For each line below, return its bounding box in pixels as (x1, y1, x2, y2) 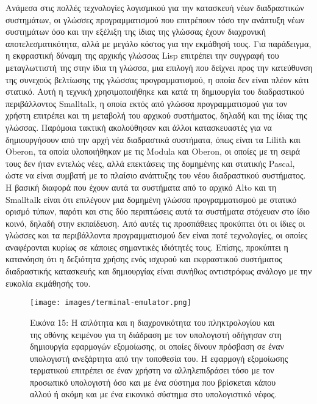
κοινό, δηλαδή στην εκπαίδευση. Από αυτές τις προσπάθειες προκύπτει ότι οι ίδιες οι (5, 216, 305, 229)
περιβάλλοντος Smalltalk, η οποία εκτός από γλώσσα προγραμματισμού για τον (5, 97, 288, 109)
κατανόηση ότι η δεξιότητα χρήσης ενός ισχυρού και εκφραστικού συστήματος (5, 252, 282, 265)
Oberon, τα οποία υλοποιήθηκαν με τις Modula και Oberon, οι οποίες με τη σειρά (5, 145, 301, 158)
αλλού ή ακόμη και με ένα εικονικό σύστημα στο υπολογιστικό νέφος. (30, 387, 277, 400)
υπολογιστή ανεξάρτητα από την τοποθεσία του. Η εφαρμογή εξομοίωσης (30, 351, 288, 364)
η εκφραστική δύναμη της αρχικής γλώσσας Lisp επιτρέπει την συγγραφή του (5, 49, 279, 62)
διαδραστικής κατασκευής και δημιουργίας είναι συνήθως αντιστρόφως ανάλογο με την (5, 265, 312, 277)
